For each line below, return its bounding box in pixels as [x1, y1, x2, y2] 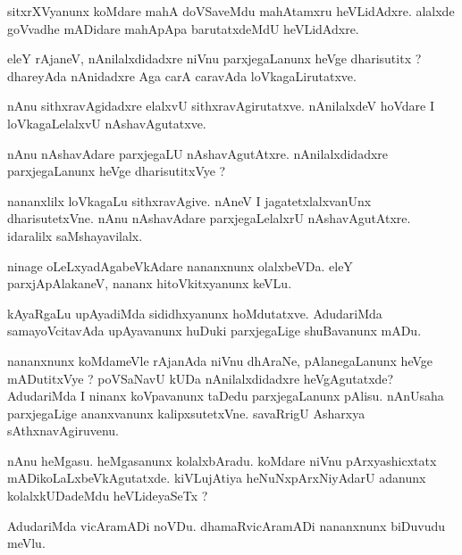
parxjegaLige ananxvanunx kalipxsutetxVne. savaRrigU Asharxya [7, 403, 365, 422]
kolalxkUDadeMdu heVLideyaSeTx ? [7, 486, 208, 505]
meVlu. [7, 534, 46, 552]
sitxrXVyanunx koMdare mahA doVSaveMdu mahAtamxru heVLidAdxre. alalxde [7, 2, 455, 20]
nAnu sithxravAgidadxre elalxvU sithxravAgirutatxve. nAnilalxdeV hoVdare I [7, 96, 434, 115]
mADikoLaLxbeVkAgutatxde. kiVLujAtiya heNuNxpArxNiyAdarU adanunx [7, 468, 426, 487]
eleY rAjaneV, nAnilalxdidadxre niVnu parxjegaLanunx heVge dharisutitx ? [7, 49, 422, 68]
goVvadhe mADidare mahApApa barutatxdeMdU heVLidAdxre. [7, 19, 359, 37]
